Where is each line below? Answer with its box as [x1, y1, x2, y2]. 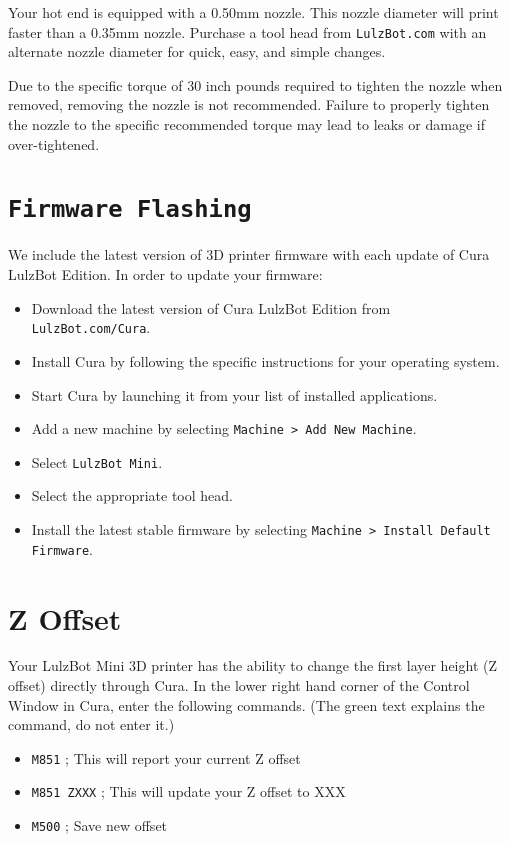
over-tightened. [8, 133, 100, 154]
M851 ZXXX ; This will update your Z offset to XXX [31, 781, 346, 802]
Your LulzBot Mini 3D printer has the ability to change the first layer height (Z [8, 655, 498, 676]
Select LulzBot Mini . [31, 451, 163, 472]
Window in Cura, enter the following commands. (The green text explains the [8, 694, 485, 715]
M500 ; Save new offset [31, 815, 168, 836]
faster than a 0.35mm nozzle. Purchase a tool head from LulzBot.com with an [8, 21, 487, 42]
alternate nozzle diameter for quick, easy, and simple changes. [8, 41, 386, 62]
